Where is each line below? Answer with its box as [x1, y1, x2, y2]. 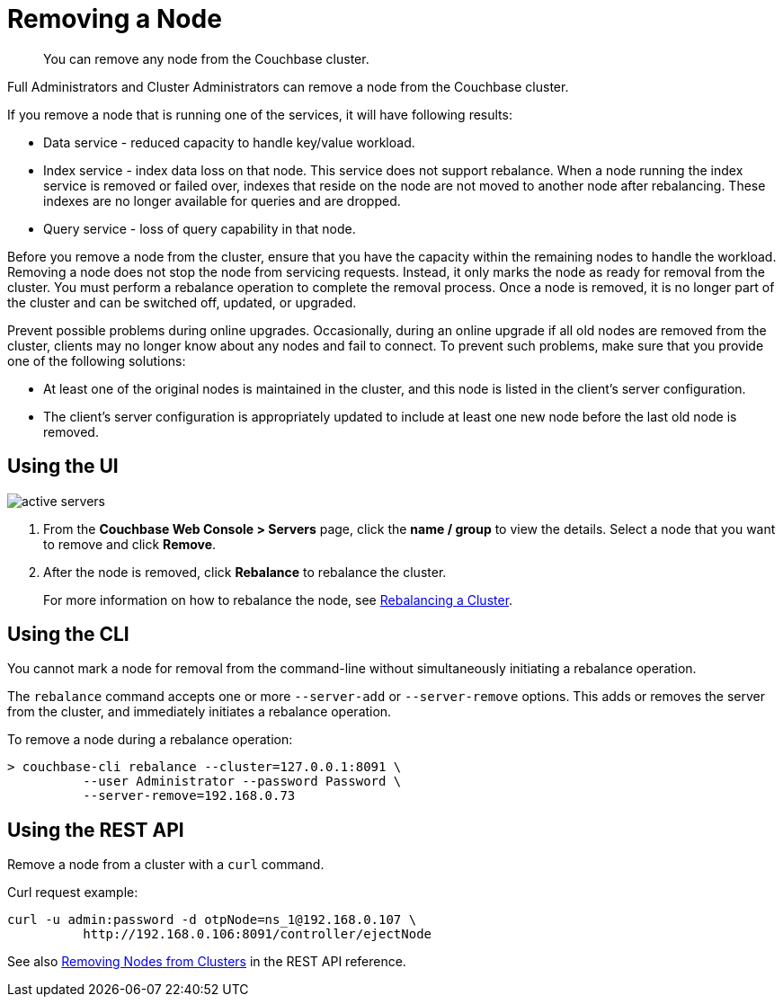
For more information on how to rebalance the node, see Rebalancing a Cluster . [43, 591, 513, 608]
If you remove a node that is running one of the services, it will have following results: [7, 106, 512, 122]
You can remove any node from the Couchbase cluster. [43, 50, 369, 67]
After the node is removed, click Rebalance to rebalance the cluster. [43, 564, 447, 580]
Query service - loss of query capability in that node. [43, 220, 356, 236]
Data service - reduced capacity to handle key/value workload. [43, 134, 415, 150]
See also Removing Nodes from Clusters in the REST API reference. [7, 954, 406, 970]
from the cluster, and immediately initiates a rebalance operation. [7, 704, 392, 720]
